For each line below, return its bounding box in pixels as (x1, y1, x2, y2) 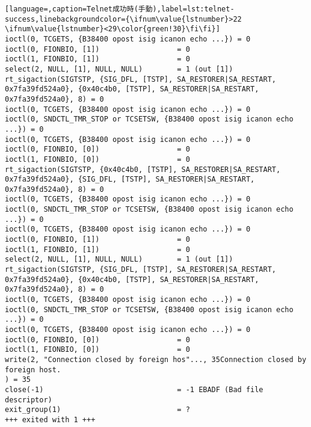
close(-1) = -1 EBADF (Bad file (5, 385, 263, 394)
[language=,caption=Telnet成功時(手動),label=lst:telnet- (5, 5, 235, 13)
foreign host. (5, 365, 61, 374)
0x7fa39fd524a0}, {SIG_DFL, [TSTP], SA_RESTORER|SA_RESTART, (5, 175, 255, 184)
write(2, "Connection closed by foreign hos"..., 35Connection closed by (5, 355, 307, 364)
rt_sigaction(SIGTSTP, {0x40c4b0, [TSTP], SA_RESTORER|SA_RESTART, (5, 165, 281, 174)
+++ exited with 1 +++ (5, 415, 96, 424)
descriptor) (5, 395, 52, 404)
